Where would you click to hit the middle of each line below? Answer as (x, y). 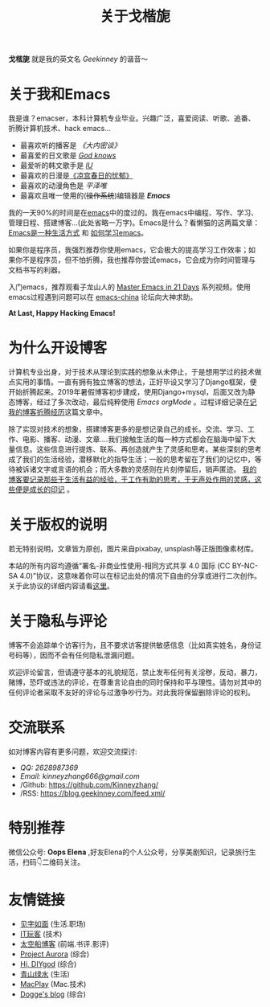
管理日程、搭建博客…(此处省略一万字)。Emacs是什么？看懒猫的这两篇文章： (134, 223)
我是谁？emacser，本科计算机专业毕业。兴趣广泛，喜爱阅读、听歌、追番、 (132, 118)
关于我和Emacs (59, 94)
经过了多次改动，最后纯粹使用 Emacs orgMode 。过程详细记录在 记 (146, 402)
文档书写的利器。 (37, 270)
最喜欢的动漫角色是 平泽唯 (63, 186)
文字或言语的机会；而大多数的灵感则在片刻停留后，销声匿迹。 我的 (146, 469)
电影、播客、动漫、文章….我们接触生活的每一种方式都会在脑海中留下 (135, 440)
